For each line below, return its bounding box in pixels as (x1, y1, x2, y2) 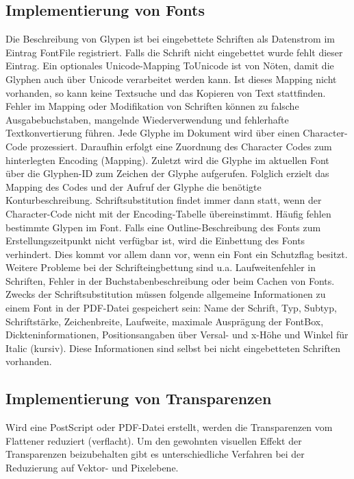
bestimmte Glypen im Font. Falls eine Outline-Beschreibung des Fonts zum (5, 220, 321, 234)
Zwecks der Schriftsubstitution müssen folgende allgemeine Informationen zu (5, 287, 326, 301)
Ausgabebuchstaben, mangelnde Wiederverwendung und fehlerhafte (5, 112, 289, 126)
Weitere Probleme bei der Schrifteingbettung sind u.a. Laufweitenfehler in (5, 260, 316, 274)
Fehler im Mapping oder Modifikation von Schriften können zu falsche (5, 99, 299, 113)
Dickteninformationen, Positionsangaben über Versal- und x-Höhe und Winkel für (5, 327, 349, 342)
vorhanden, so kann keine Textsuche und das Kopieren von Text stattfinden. (5, 85, 326, 100)
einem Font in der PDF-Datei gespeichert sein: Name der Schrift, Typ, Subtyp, (5, 301, 337, 315)
